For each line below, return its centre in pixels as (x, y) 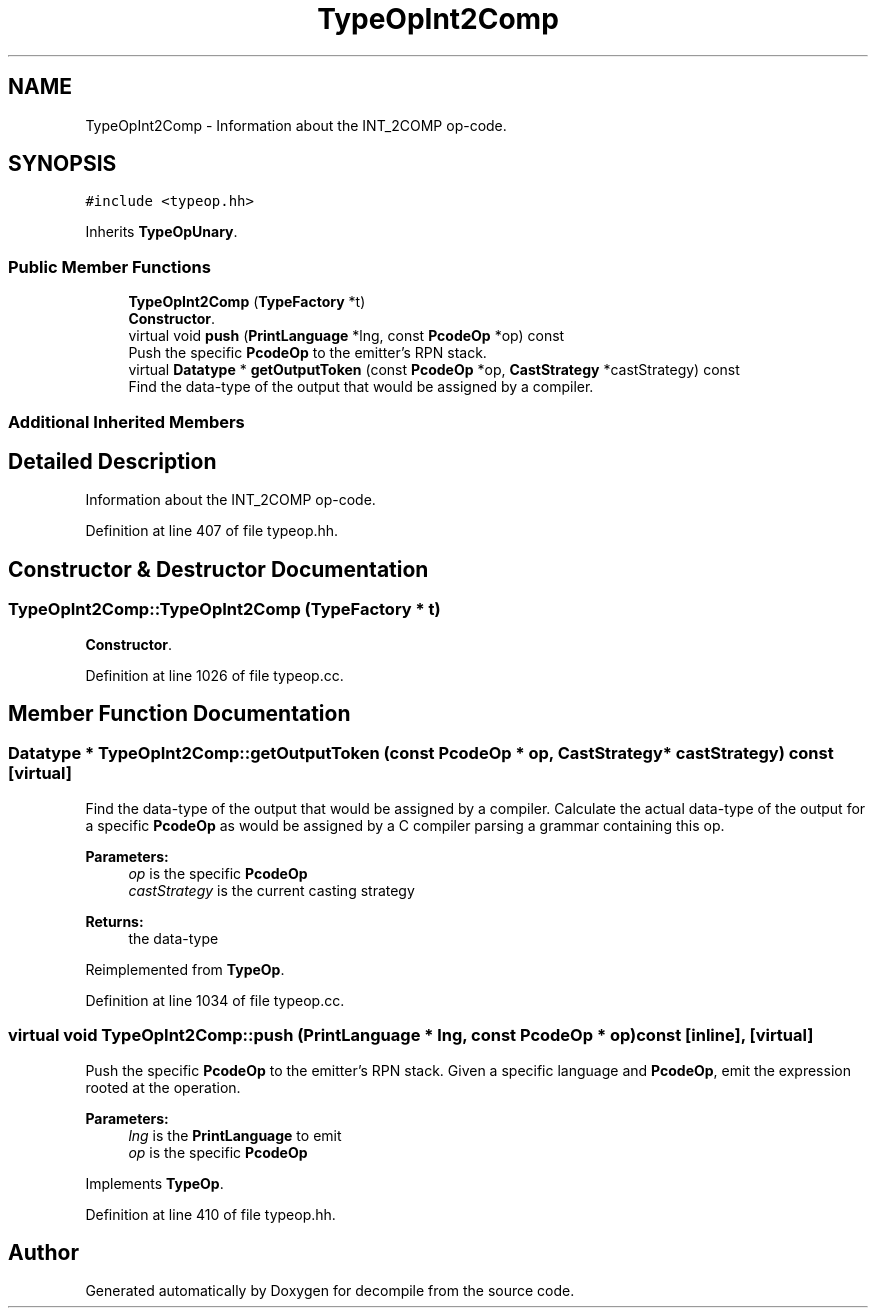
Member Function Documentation (179, 714)
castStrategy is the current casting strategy (271, 890)
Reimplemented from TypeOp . (185, 969)
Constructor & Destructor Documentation (218, 569)
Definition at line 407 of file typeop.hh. (212, 531)
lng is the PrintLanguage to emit (235, 1135)
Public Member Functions (109, 266)
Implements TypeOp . (154, 1183)
